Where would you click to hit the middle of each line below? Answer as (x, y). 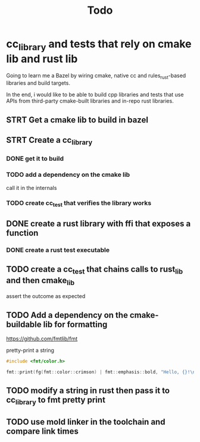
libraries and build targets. (38, 83)
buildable (24, 324)
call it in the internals (32, 188)
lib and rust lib (42, 59)
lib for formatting (75, 324)
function (22, 233)
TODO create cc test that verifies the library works (79, 204)
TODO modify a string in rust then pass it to (88, 391)
